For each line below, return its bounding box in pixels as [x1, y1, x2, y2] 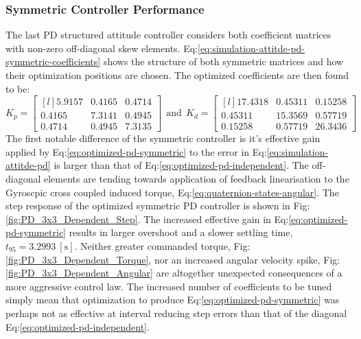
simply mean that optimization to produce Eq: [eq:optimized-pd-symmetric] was [5, 292, 340, 307]
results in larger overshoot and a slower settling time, [69, 225, 293, 239]
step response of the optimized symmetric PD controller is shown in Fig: [5, 198, 310, 213]
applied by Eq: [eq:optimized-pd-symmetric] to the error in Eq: [5, 144, 267, 159]
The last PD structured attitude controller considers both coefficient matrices [5, 27, 331, 42]
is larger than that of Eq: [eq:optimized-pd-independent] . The [54, 158, 309, 172]
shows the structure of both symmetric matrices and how [103, 54, 344, 69]
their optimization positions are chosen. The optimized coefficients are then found [5, 68, 349, 82]
